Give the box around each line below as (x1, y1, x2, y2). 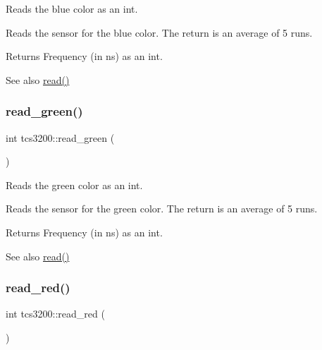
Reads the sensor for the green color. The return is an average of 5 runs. (6, 201, 318, 216)
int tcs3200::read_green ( (6, 130, 115, 145)
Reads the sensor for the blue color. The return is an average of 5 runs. (6, 25, 313, 40)
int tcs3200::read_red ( (6, 306, 105, 321)
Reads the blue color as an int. (6, 1, 138, 16)
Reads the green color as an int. (6, 177, 143, 192)
